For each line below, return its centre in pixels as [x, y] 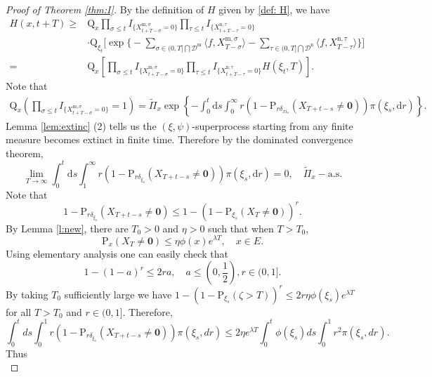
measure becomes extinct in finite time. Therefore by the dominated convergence [179, 139]
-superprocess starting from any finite [273, 125]
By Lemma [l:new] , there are [67, 228]
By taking [27, 294]
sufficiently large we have [118, 294]
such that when [241, 228]
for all [19, 311]
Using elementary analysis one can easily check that [117, 253]
